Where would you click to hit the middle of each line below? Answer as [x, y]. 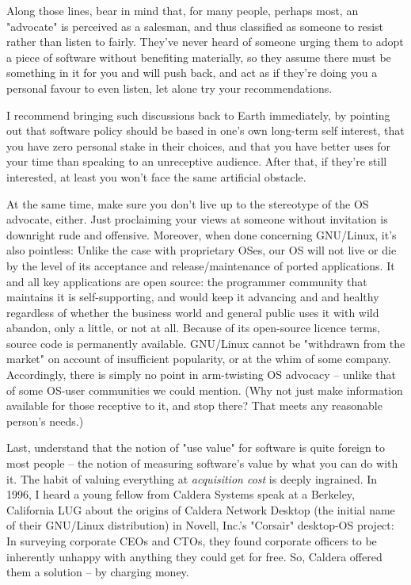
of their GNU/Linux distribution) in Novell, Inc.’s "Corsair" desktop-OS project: [200, 525]
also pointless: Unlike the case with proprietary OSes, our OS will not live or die [202, 250]
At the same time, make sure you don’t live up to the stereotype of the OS [188, 203]
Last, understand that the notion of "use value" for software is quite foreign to [196, 447]
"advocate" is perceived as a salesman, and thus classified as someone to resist [195, 26]
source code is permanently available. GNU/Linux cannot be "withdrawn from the [206, 343]
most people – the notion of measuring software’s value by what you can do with [202, 463]
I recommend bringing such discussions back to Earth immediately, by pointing [198, 115]
